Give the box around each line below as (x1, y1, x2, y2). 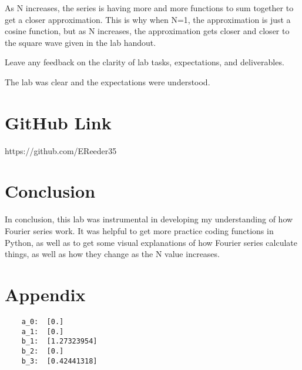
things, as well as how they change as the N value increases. (5, 248, 220, 260)
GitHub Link (5, 110, 112, 134)
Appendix (5, 282, 86, 306)
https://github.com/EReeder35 (5, 144, 117, 156)
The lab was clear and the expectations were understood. (5, 75, 210, 88)
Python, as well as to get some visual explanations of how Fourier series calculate (5, 236, 298, 248)
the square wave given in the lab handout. (5, 36, 156, 48)
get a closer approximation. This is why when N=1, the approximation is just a (5, 13, 291, 25)
